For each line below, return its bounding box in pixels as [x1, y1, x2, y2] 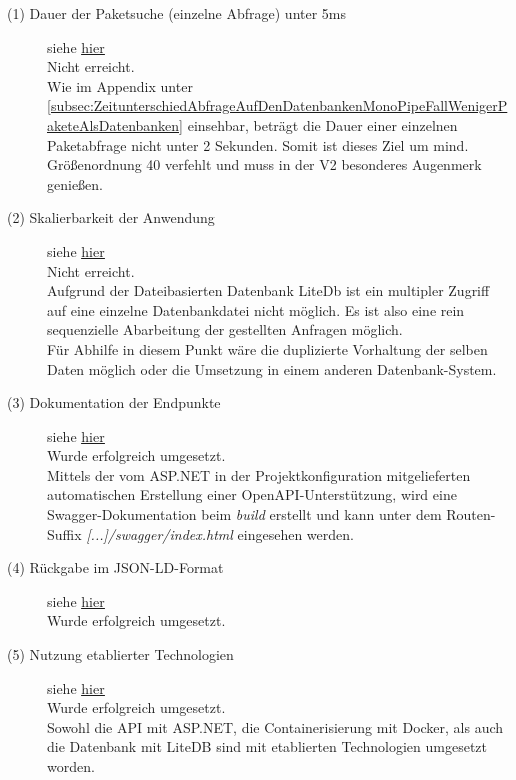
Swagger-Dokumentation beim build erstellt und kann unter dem [47, 504, 442, 525]
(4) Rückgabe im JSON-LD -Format [7, 557, 224, 578]
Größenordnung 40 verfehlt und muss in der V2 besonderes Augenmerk [47, 154, 482, 175]
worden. [47, 756, 95, 776]
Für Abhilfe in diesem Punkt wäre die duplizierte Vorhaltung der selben [47, 338, 488, 359]
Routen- [446, 504, 496, 525]
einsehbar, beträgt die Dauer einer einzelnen [187, 114, 458, 135]
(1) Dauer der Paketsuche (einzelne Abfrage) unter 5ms [7, 3, 347, 23]
